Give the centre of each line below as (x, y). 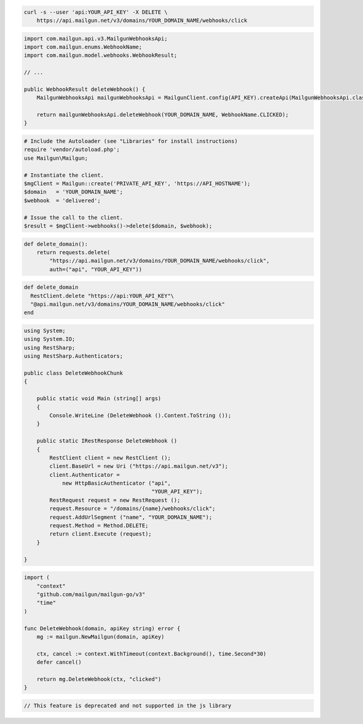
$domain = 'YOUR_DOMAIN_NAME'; (74, 192)
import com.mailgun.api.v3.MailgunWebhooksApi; (96, 38)
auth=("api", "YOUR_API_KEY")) (96, 269)
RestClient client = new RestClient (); (110, 458)
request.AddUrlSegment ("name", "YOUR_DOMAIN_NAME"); (131, 517)
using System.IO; (50, 339)
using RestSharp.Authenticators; (74, 356)
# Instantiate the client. (64, 175)
